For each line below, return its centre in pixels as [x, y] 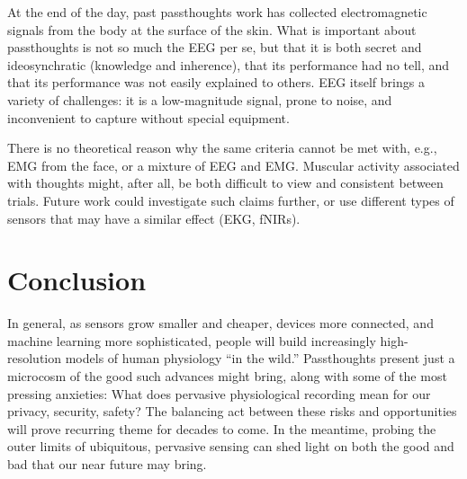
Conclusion [77, 280]
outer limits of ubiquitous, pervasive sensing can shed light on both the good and [231, 446]
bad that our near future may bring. [107, 464]
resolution [35, 358]
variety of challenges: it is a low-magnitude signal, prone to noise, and [200, 99]
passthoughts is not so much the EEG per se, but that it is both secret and [215, 47]
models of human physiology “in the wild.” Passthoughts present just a [260, 358]
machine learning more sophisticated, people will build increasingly [192, 340]
